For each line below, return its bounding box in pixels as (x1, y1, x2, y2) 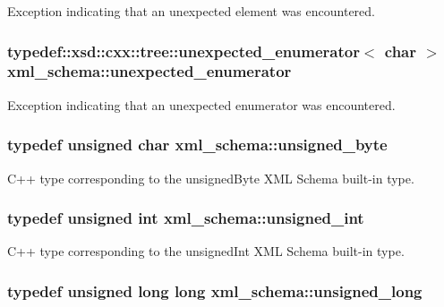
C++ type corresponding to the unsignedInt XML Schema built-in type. (7, 242, 405, 260)
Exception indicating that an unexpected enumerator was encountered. (7, 95, 396, 114)
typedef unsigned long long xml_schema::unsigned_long (7, 279, 423, 302)
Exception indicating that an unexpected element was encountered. (7, 2, 375, 20)
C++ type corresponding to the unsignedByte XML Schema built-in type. (7, 168, 414, 187)
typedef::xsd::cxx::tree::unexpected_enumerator (7, 39, 360, 62)
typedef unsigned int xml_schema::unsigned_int (7, 207, 364, 229)
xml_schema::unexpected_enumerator (7, 60, 292, 82)
